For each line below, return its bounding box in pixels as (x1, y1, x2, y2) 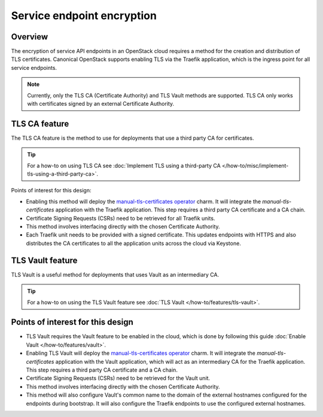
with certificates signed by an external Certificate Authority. (27, 100, 175, 108)
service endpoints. (11, 64, 57, 71)
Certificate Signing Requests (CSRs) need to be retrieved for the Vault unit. (26, 375, 211, 382)
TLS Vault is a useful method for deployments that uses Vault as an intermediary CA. (11, 271, 220, 278)
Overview (11, 32, 48, 42)
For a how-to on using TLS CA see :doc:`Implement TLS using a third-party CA (27, 162, 221, 169)
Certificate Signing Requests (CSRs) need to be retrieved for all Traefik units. (26, 214, 215, 222)
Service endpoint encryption (11, 9, 157, 22)
